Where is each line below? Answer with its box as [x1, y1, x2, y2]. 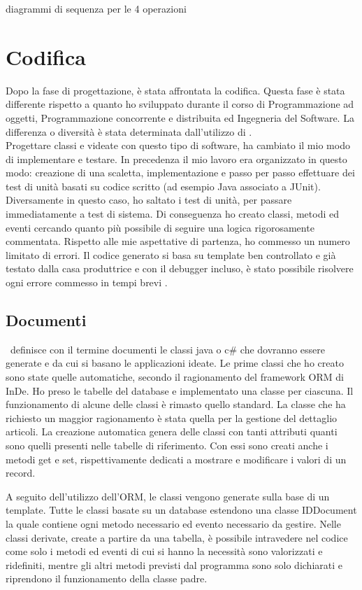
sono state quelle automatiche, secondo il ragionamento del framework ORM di [6, 370, 344, 384]
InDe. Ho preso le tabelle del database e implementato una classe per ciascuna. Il [6, 383, 354, 398]
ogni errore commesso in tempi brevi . [6, 275, 168, 290]
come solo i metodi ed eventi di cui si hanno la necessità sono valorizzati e [6, 544, 323, 559]
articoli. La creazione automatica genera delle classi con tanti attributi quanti [6, 424, 338, 439]
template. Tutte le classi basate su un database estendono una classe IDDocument [6, 503, 357, 517]
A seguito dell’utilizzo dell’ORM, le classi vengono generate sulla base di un [6, 489, 330, 503]
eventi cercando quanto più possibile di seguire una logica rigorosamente [6, 220, 314, 234]
